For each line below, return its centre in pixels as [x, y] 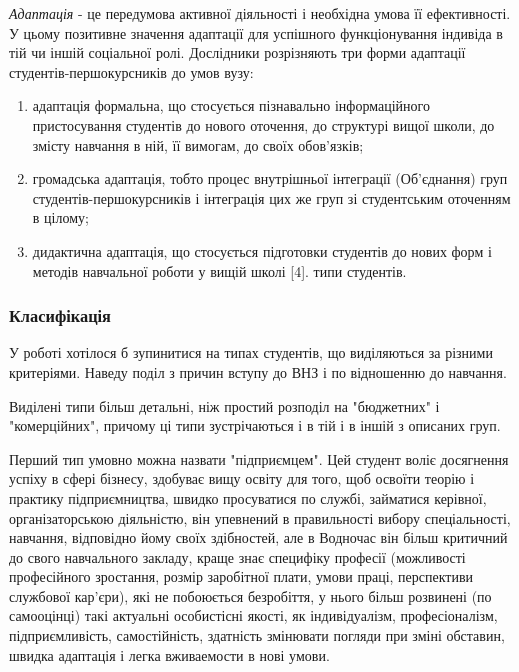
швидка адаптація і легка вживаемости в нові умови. [169, 654]
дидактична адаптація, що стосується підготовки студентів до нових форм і [262, 250]
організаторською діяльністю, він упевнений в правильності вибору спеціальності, [260, 517]
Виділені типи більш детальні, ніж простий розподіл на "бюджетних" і [224, 405]
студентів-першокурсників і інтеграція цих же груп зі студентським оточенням [271, 197]
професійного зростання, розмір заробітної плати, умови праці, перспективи [241, 576]
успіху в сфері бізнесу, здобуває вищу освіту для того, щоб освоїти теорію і [242, 478]
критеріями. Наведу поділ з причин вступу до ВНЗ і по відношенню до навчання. [258, 371]
